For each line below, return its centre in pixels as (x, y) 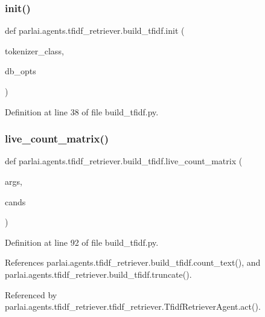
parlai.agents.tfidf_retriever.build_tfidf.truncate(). (98, 274)
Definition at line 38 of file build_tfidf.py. (82, 111)
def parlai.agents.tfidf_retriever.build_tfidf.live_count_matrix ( (124, 161)
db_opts (21, 71)
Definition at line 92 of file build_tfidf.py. (82, 242)
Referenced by (31, 294)
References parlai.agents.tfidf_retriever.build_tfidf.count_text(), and (133, 262)
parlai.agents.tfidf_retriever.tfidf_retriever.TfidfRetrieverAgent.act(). (133, 306)
